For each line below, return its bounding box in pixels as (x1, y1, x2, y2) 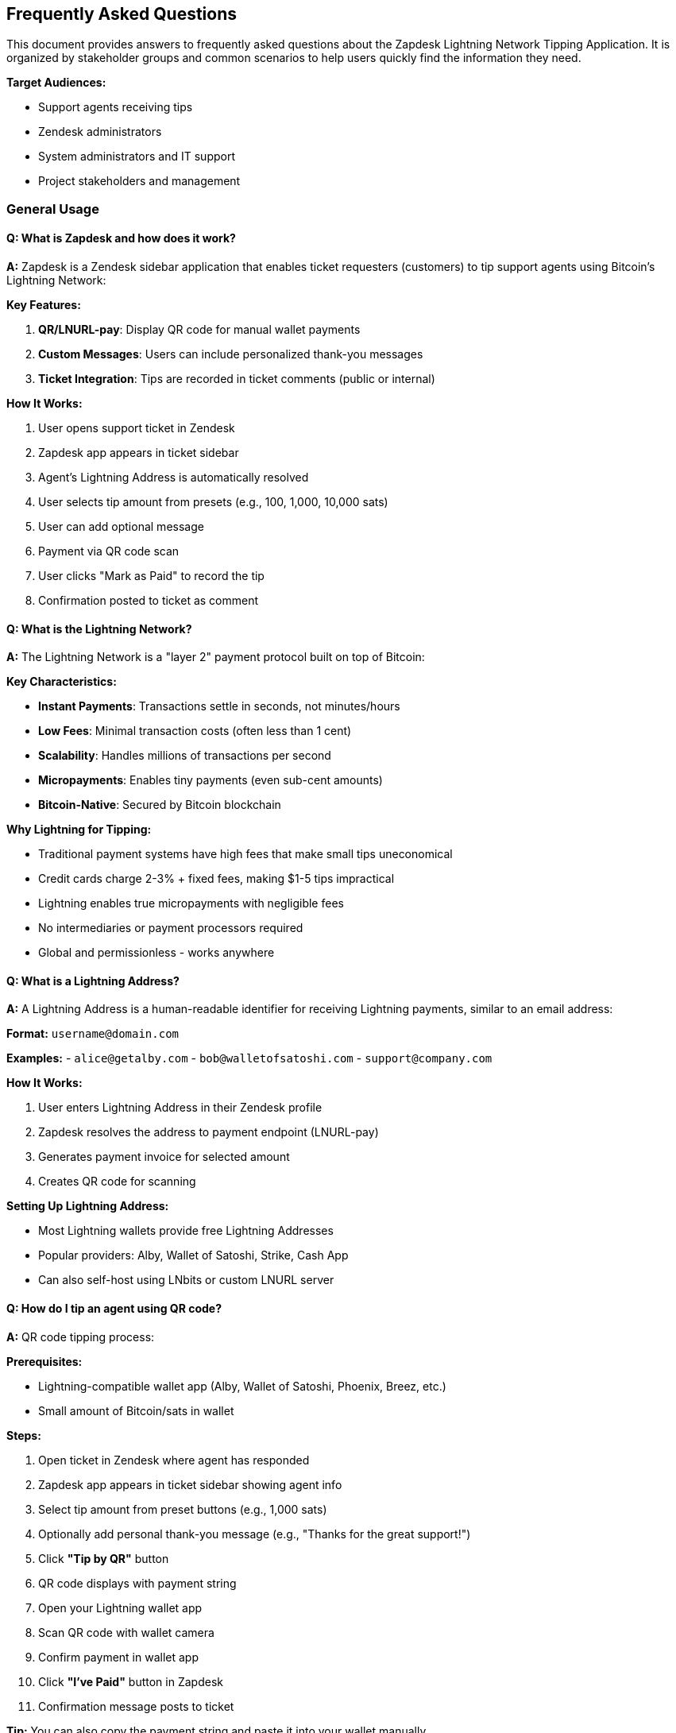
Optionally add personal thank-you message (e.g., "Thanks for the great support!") (38, 1526, 471, 1541)
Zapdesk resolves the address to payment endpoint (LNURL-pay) (38, 1125, 379, 1139)
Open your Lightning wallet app (38, 1600, 203, 1615)
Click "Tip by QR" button (38, 1551, 169, 1565)
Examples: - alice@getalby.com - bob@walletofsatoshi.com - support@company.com (6, 1051, 493, 1066)
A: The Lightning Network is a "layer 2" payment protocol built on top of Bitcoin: (6, 650, 425, 664)
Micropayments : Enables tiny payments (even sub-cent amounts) (38, 773, 383, 787)
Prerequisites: (6, 1354, 83, 1368)
